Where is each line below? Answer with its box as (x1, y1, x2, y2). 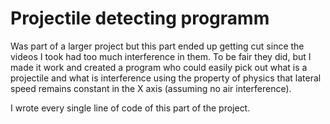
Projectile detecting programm (10, 7, 270, 30)
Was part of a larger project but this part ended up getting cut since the (10, 40, 305, 52)
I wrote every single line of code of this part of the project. (10, 102, 251, 114)
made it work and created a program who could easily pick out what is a (10, 61, 308, 73)
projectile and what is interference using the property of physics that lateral (10, 72, 322, 84)
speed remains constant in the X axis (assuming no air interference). (10, 82, 292, 94)
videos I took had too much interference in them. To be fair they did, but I (10, 50, 312, 62)
